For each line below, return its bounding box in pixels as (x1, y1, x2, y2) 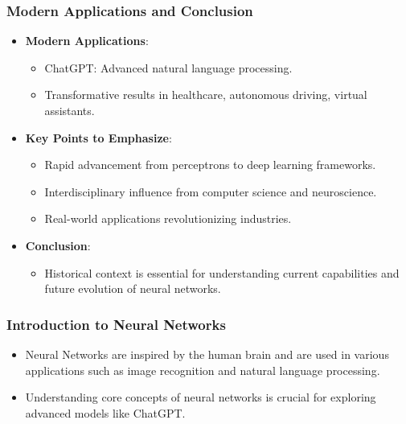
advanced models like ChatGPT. (25, 404, 186, 421)
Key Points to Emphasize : (25, 129, 172, 146)
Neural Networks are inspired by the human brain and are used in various (25, 345, 389, 362)
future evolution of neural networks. (44, 280, 221, 297)
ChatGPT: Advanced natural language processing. (44, 59, 293, 76)
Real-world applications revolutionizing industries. (44, 210, 292, 227)
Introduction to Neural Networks (6, 314, 226, 334)
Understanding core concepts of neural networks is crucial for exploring (25, 389, 376, 405)
